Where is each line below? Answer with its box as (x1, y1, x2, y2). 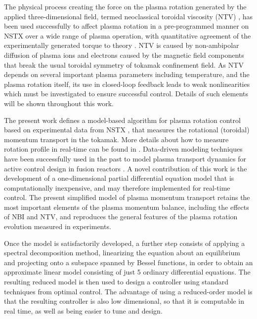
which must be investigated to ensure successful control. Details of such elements (4, 88, 249, 99)
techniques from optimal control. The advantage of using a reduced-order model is (4, 286, 253, 296)
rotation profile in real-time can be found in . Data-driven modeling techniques (4, 144, 243, 154)
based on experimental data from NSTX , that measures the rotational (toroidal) (4, 124, 250, 135)
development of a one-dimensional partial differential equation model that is (4, 173, 234, 183)
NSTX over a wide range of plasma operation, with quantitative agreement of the (4, 30, 251, 40)
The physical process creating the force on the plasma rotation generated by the (4, 1, 247, 11)
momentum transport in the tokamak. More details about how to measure (4, 134, 229, 144)
